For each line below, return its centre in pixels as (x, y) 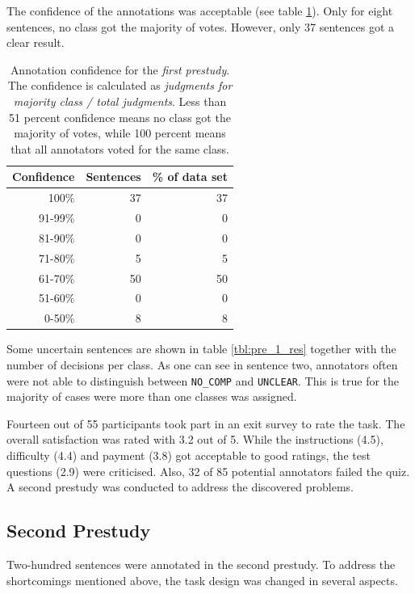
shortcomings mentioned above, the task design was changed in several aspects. (202, 580)
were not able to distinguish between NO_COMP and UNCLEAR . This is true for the (203, 380)
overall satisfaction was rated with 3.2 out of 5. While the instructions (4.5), (195, 439)
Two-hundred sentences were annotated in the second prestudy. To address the (201, 564)
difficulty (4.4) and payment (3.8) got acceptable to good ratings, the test (189, 455)
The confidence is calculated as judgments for (120, 85)
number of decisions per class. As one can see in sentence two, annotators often (202, 364)
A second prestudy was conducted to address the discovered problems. (180, 487)
